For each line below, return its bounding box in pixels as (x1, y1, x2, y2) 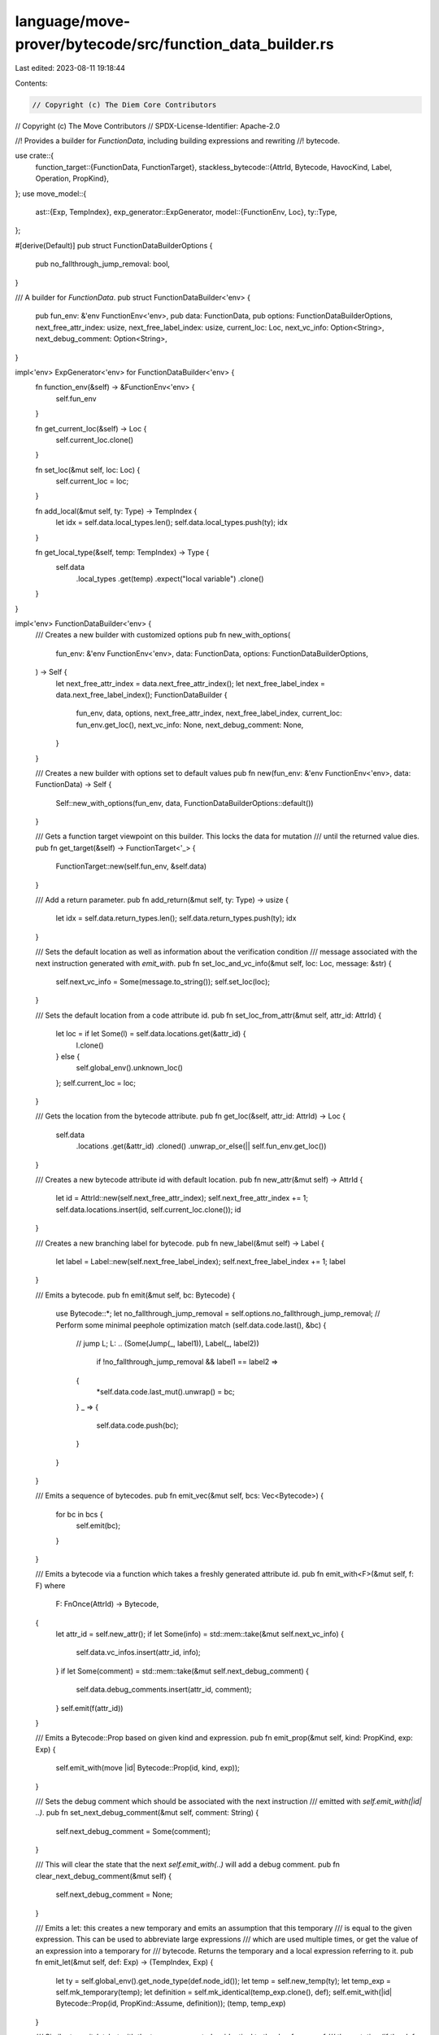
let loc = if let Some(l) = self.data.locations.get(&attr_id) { (55, 1029, 246, 1039)
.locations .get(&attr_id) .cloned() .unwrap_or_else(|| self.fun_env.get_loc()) (76, 1141, 327, 1151)
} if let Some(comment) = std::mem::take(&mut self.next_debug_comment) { (55, 1665, 309, 1676)
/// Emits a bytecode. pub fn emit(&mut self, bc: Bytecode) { (35, 1290, 236, 1300)
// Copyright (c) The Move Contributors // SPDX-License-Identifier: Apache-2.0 (15, 120, 280, 130)
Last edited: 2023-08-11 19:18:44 (15, 63, 126, 73)
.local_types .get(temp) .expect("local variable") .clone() (76, 574, 264, 584)
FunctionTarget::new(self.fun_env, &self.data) (55, 861, 207, 871)
